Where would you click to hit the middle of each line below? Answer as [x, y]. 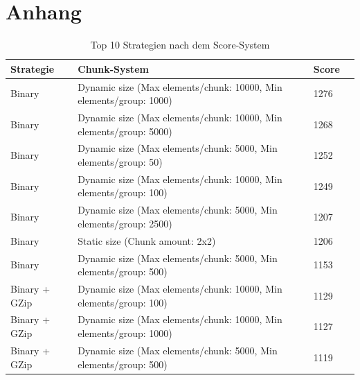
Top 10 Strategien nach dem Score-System [180, 45]
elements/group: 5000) [125, 131]
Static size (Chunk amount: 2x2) [147, 240]
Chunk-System [113, 68]
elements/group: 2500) [125, 223]
